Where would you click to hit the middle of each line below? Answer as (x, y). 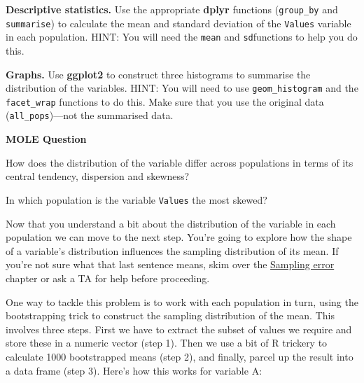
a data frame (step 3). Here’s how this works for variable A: (134, 370)
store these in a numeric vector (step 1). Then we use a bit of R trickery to (167, 343)
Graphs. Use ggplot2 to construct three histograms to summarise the (158, 74)
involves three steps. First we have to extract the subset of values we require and (179, 329)
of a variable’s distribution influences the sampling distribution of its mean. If (172, 250)
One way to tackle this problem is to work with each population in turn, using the (182, 301)
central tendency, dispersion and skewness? (98, 176)
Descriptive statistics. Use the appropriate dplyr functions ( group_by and (172, 9)
